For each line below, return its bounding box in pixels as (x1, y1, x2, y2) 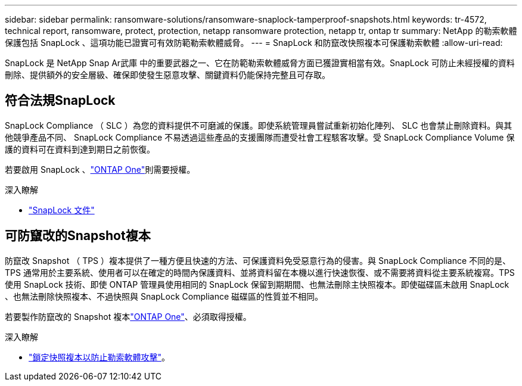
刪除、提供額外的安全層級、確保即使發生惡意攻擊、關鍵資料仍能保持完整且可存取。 (5, 70, 330, 80)
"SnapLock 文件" (29, 204, 95, 215)
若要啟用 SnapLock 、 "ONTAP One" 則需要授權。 (5, 164, 195, 175)
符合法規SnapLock (5, 93, 116, 108)
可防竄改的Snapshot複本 (5, 228, 151, 244)
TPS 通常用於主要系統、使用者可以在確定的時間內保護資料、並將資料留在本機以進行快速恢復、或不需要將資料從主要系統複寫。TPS (5, 267, 515, 278)
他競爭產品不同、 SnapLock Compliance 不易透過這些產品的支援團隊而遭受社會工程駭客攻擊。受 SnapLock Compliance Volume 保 (5, 132, 515, 142)
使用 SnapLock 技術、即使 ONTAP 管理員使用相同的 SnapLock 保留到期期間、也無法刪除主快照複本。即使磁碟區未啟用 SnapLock (5, 279, 509, 289)
